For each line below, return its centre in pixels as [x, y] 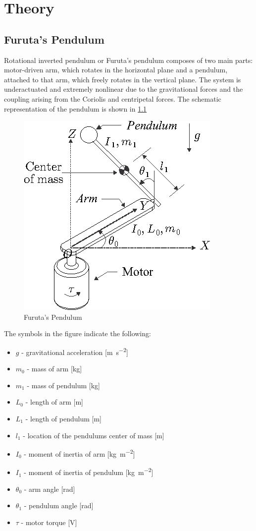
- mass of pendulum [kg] [63, 385]
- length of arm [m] [54, 402]
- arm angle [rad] [50, 489]
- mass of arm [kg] [54, 369]
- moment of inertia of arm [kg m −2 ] [79, 453]
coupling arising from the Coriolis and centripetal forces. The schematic [113, 98]
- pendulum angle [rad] [59, 505]
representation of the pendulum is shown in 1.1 [76, 108]
